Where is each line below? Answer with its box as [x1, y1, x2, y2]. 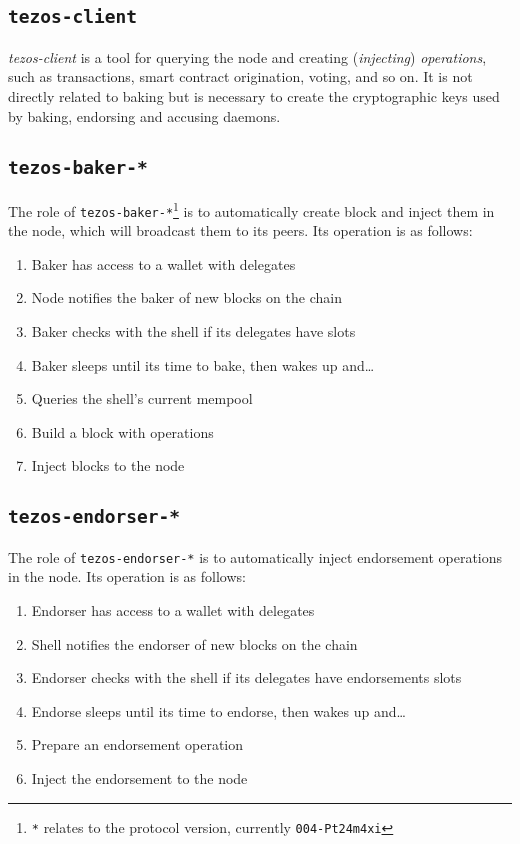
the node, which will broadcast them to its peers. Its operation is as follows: [8, 220, 473, 241]
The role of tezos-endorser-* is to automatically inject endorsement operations [8, 546, 503, 567]
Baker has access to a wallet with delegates [31, 253, 296, 274]
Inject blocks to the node [31, 455, 185, 476]
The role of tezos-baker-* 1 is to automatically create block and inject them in [8, 197, 495, 221]
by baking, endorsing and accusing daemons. [8, 105, 281, 126]
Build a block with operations [31, 421, 214, 442]
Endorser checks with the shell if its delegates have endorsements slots [31, 667, 462, 688]
